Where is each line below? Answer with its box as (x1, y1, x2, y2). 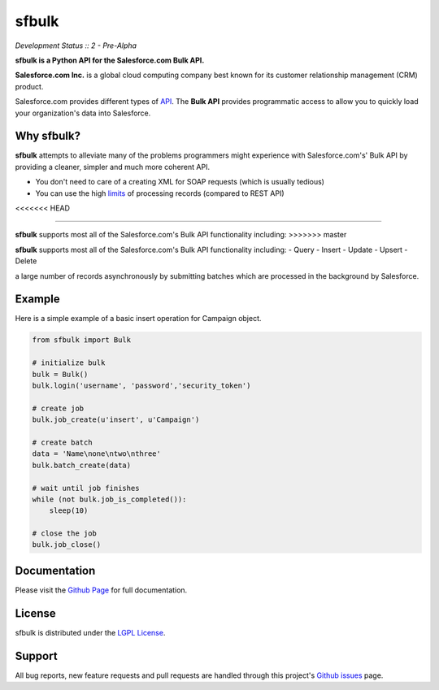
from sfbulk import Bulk (32, 336, 132, 345)
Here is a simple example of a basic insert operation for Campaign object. (15, 314, 262, 323)
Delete (15, 256, 37, 266)
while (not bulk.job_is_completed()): (32, 494, 187, 504)
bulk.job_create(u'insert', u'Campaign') (32, 415, 200, 424)
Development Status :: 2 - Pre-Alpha (15, 41, 137, 50)
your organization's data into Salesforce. (15, 108, 151, 118)
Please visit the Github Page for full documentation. (15, 585, 188, 595)
